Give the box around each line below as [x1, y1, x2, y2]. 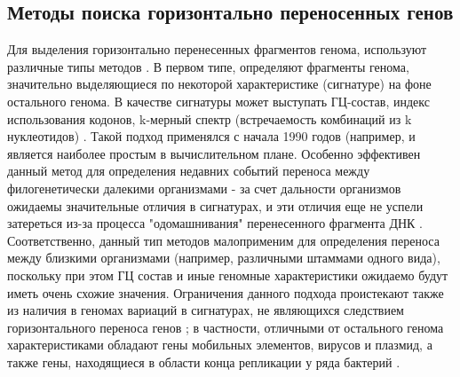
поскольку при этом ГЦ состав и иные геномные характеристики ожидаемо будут [7, 265, 448, 284]
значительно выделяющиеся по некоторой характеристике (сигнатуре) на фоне [7, 75, 432, 93]
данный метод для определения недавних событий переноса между [7, 161, 370, 180]
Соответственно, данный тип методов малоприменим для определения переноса [7, 231, 440, 249]
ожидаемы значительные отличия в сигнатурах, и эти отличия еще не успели [7, 196, 424, 215]
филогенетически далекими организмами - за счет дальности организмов [7, 178, 401, 197]
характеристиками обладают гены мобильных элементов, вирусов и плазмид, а [7, 335, 432, 354]
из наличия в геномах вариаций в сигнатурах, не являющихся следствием [7, 301, 404, 319]
